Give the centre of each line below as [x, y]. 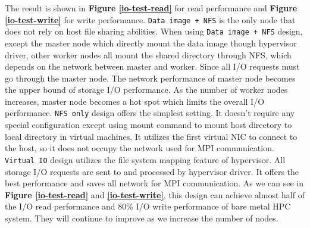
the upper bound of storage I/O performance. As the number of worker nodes [146, 90]
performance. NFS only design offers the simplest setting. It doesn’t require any [150, 113]
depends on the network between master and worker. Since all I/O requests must [152, 66]
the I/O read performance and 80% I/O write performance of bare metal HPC [148, 206]
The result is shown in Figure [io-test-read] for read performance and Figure [151, 8]
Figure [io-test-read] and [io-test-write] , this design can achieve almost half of [155, 194]
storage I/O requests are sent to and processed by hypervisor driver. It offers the [152, 171]
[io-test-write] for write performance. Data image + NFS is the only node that [150, 19]
